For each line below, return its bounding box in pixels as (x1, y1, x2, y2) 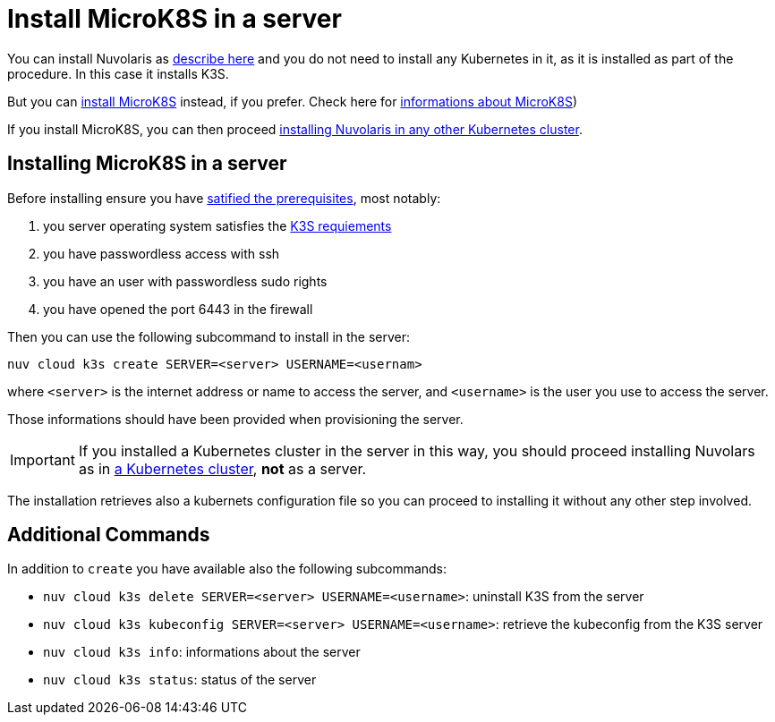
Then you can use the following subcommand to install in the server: (7, 328, 411, 344)
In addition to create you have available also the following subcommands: (7, 561, 447, 577)
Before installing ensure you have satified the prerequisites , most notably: (7, 190, 441, 206)
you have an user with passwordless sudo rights (43, 273, 328, 289)
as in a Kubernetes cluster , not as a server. (78, 459, 367, 478)
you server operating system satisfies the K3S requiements (43, 217, 392, 234)
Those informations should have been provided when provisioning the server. (7, 411, 464, 427)
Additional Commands (7, 523, 210, 547)
